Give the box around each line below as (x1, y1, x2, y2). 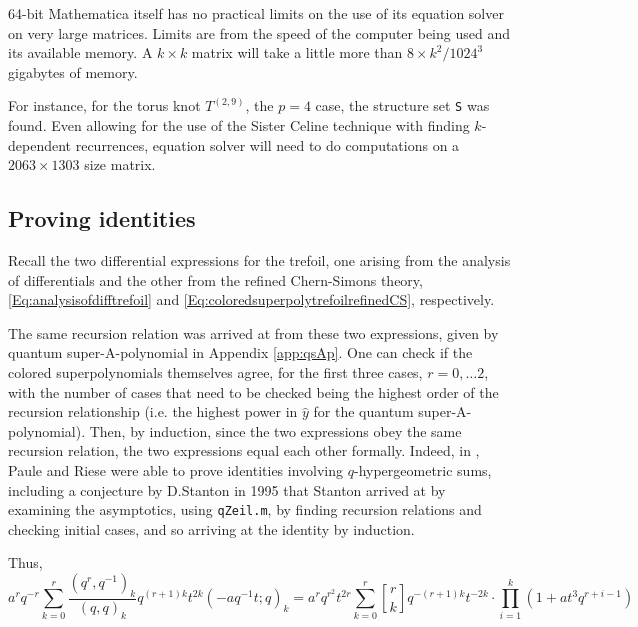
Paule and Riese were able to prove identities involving (8, 459, 344, 480)
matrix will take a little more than (191, 42, 403, 63)
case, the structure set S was (315, 95, 490, 116)
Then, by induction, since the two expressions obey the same (89, 420, 462, 441)
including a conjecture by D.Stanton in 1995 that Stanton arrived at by (8, 479, 446, 500)
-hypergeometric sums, (353, 459, 492, 480)
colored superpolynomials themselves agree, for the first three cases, (8, 361, 423, 382)
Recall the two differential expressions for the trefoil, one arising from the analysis (8, 250, 511, 271)
